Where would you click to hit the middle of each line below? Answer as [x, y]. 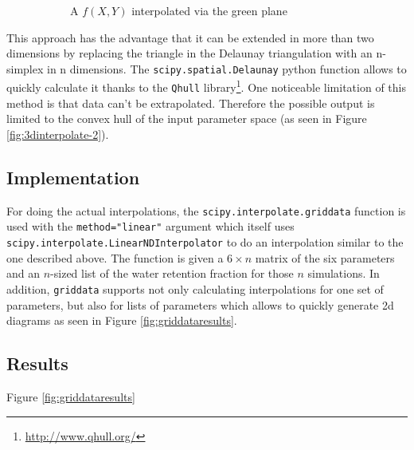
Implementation [73, 177]
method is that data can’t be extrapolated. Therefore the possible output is [191, 103]
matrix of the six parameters [325, 257]
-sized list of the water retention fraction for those [172, 273]
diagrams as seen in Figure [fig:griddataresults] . [122, 320]
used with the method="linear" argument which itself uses [150, 226]
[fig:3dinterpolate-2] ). [58, 134]
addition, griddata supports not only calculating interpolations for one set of [195, 288]
